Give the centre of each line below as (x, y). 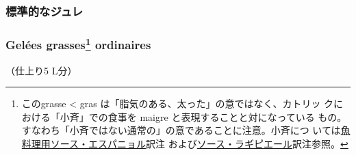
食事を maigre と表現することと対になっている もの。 (227, 116)
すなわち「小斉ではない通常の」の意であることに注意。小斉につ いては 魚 (186, 130)
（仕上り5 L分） (41, 70)
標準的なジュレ (44, 11)
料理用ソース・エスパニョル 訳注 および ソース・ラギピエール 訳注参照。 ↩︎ (185, 143)
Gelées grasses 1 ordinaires (78, 44)
